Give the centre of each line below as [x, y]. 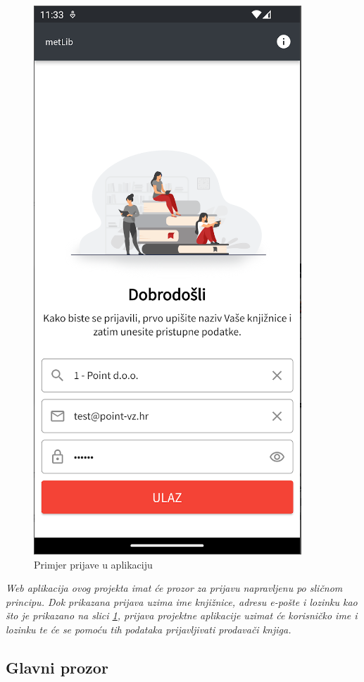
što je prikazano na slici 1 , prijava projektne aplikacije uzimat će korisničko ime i [182, 615]
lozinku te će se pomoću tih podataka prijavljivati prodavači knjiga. [149, 629]
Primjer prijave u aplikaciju [93, 564]
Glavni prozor [57, 667]
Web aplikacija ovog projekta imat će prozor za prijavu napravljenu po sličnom [174, 588]
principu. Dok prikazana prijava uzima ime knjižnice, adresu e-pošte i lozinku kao [182, 601]
